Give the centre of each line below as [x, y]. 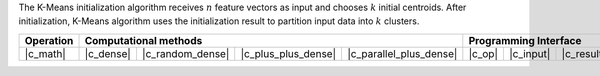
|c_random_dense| [185, 53]
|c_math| [45, 53]
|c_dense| [108, 53]
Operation [49, 40]
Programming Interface [525, 40]
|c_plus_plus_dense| [288, 53]
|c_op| [483, 53]
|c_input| [529, 53]
